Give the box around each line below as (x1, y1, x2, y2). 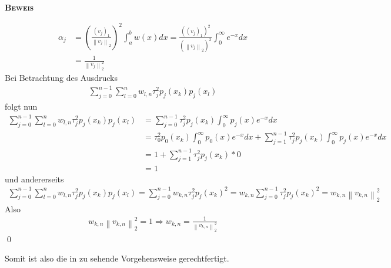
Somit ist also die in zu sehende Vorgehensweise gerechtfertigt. (5, 252, 229, 264)
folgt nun (5, 100, 38, 112)
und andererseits (5, 172, 64, 185)
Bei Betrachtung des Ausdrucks (5, 71, 118, 83)
